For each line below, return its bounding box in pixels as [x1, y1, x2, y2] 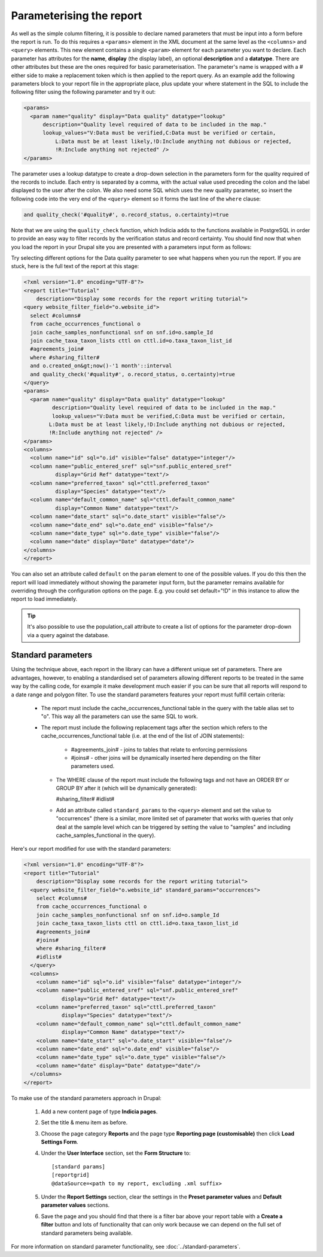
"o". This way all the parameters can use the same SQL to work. [41, 713, 199, 720]
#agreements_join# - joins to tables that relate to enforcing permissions [71, 745, 248, 753]
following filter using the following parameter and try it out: [11, 89, 156, 96]
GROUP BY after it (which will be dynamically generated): [56, 784, 197, 792]
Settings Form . [41, 1139, 79, 1146]
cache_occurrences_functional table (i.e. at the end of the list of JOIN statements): [41, 732, 245, 739]
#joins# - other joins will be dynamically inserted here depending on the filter [71, 754, 261, 761]
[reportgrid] [51, 1171, 90, 1179]
